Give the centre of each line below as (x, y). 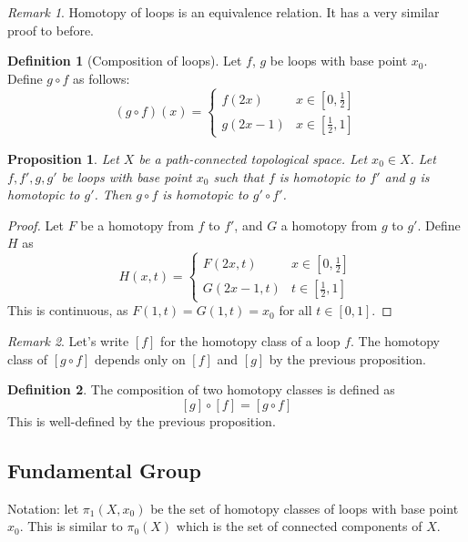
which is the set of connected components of (299, 526)
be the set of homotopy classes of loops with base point (305, 508)
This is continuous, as (68, 310)
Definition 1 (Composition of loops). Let (125, 61)
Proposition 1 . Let (63, 158)
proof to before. (51, 30)
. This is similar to (71, 526)
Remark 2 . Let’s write (68, 341)
